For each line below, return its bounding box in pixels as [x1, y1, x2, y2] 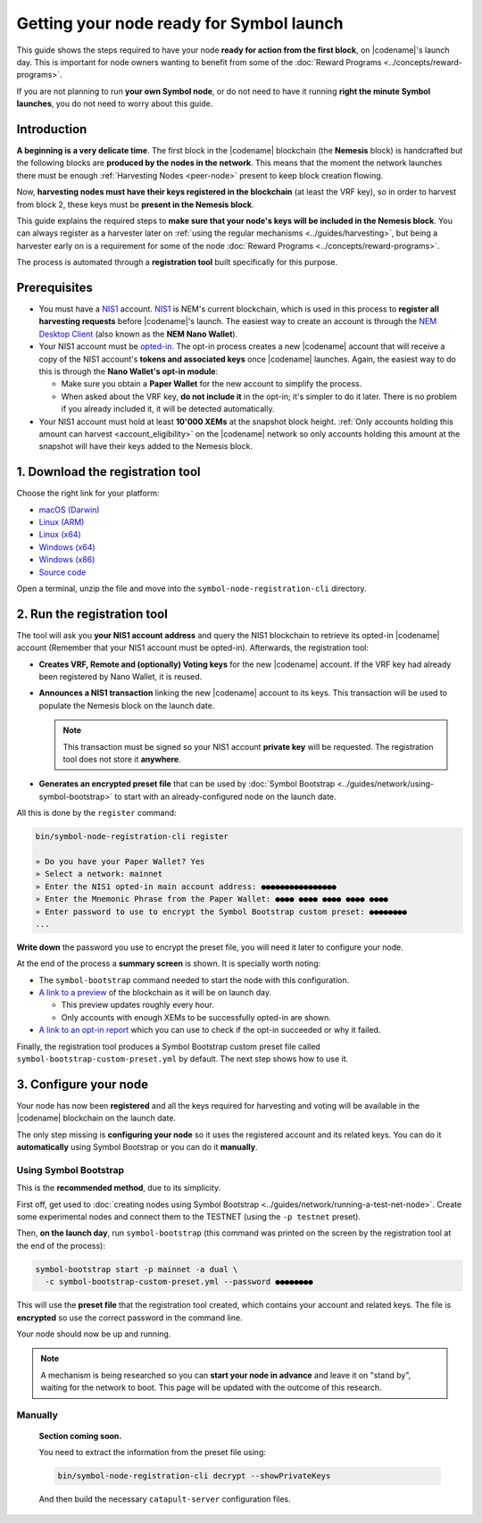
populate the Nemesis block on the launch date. [38, 700, 215, 711]
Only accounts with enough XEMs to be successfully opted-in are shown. [61, 1011, 332, 1022]
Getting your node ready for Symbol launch [16, 13, 344, 33]
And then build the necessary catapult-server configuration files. [38, 1494, 292, 1504]
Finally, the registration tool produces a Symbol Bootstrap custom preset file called [16, 1041, 320, 1052]
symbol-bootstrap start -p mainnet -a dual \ [35, 1264, 238, 1274]
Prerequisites [16, 279, 93, 295]
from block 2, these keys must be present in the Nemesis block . [16, 199, 254, 210]
